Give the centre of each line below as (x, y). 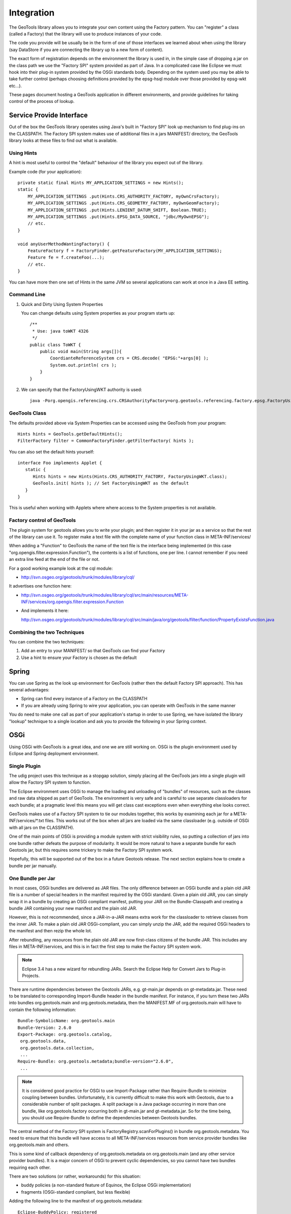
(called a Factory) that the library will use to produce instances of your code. (85, 34)
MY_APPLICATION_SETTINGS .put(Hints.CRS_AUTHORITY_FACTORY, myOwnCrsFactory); (123, 196)
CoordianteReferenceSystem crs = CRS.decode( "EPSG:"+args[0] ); (129, 358)
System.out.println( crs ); (83, 365)
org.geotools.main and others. (39, 1145)
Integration (32, 13)
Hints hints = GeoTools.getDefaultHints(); (70, 434)
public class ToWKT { (55, 345)
